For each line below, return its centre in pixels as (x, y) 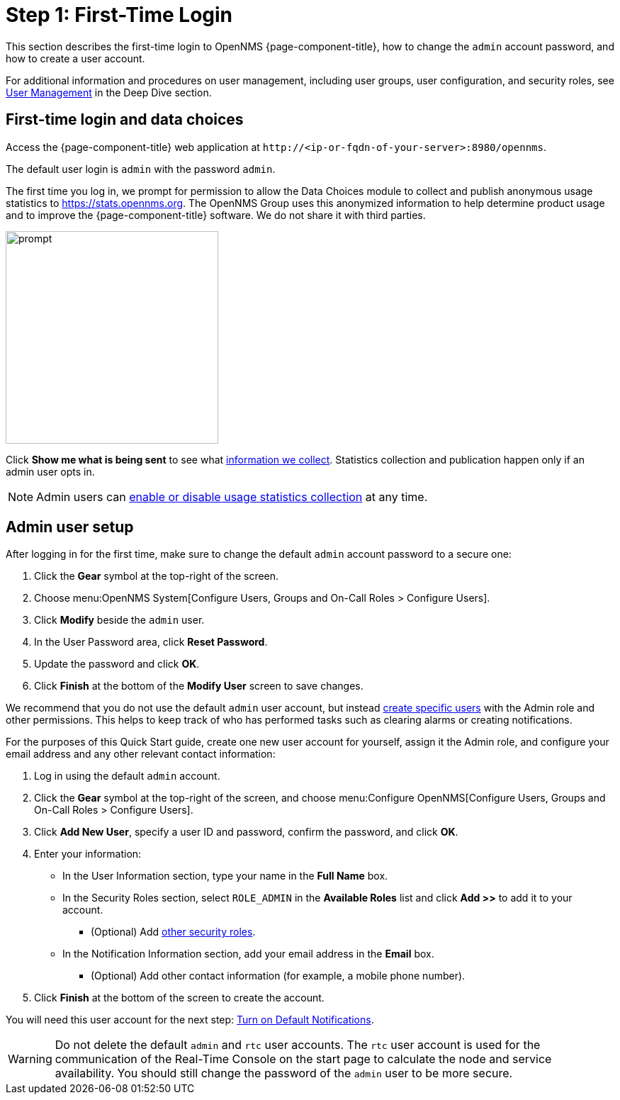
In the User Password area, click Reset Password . (151, 642)
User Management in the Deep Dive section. (109, 92)
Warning (30, 1059)
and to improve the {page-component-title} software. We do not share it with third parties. (216, 215)
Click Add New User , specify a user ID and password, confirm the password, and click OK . (246, 832)
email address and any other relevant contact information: (141, 754)
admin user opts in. (50, 471)
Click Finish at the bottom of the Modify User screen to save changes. (199, 686)
